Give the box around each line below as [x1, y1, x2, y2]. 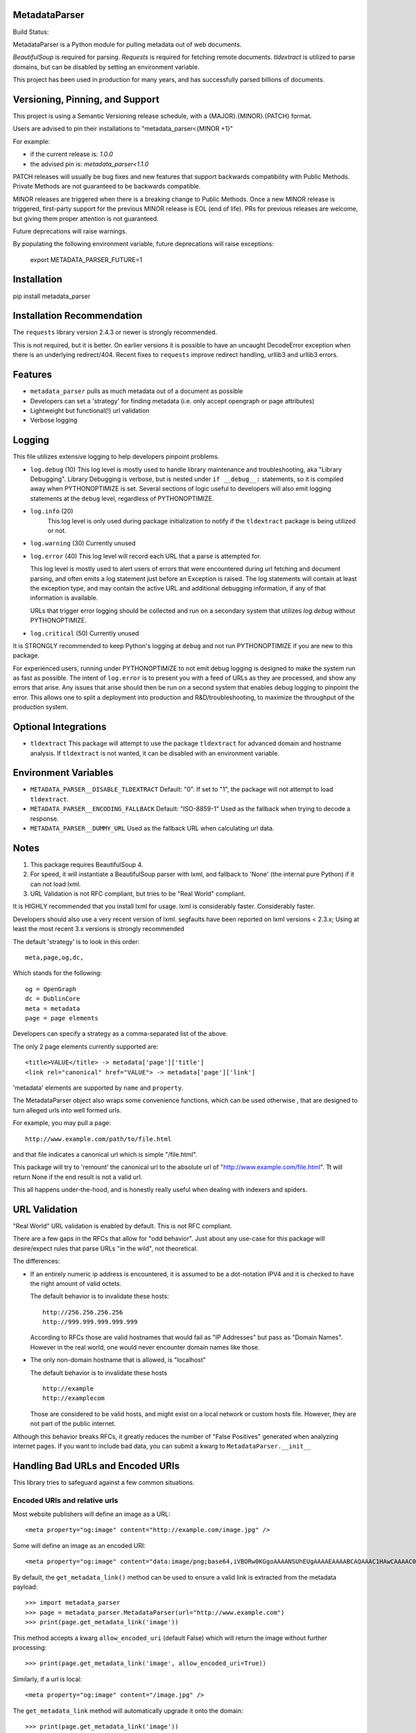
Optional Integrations [12, 721, 107, 733]
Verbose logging [30, 416, 78, 424]
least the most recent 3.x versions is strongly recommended [12, 925, 184, 933]
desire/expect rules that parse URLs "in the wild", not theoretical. [12, 1244, 198, 1253]
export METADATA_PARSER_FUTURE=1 [30, 255, 142, 263]
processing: [12, 1643, 47, 1651]
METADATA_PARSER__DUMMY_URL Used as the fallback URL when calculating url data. [30, 824, 275, 832]
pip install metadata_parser [12, 292, 91, 300]
